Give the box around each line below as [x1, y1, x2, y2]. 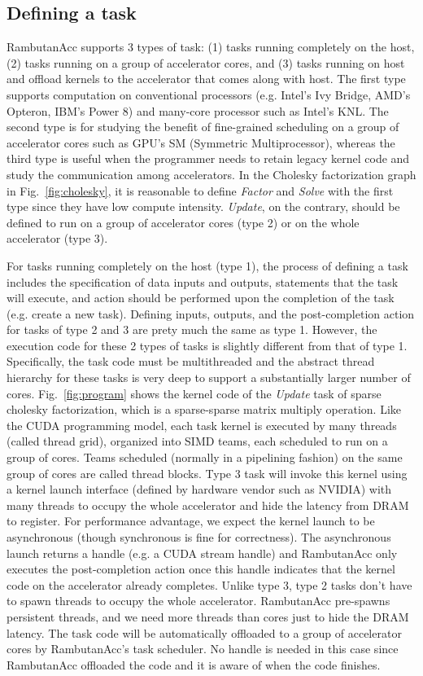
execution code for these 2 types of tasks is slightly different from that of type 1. [7, 336, 408, 353]
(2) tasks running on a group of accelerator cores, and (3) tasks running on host [7, 54, 405, 71]
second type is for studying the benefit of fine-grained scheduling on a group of [7, 118, 399, 135]
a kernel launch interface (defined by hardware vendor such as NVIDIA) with [7, 481, 392, 498]
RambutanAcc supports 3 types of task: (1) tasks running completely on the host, [7, 38, 415, 55]
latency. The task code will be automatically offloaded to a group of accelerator [7, 624, 402, 641]
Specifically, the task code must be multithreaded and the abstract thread [7, 353, 375, 370]
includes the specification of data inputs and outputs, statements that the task [7, 273, 399, 290]
